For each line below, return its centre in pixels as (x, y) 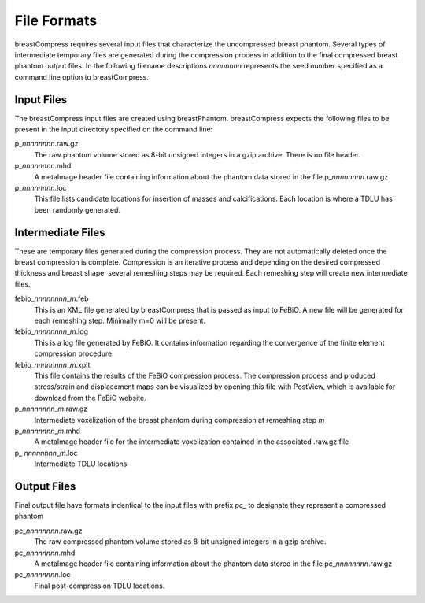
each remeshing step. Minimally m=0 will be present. (120, 320)
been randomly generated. (78, 209)
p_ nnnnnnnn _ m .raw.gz (51, 409)
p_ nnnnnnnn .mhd (43, 166)
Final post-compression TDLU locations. (100, 586)
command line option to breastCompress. (82, 77)
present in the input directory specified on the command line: (114, 129)
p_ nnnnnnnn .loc (41, 187)
